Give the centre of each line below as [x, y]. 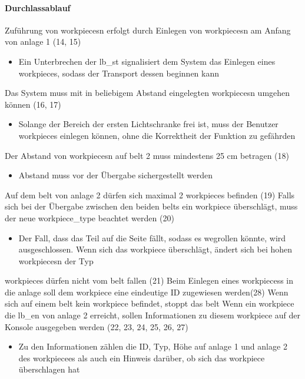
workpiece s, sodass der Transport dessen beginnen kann [119, 73]
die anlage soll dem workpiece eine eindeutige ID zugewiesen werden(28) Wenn [147, 292]
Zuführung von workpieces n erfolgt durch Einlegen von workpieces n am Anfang [148, 30]
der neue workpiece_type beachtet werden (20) [89, 217]
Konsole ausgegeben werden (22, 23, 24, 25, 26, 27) [97, 326]
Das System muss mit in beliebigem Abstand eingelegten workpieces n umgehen [147, 93]
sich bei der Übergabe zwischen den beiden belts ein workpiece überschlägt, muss [151, 206]
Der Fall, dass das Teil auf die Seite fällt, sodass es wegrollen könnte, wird [152, 237]
